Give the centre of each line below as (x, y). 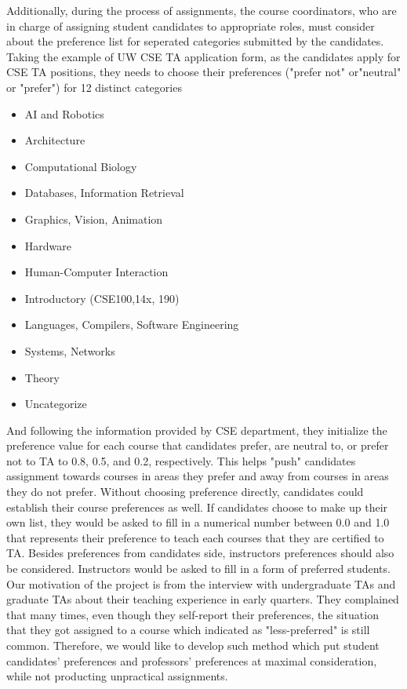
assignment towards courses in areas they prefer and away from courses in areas (198, 476)
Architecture (55, 140)
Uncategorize (56, 404)
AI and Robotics (64, 113)
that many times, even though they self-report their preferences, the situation (193, 614)
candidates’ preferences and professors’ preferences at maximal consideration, (192, 660)
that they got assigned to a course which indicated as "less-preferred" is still (188, 630)
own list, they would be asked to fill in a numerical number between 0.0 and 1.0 (198, 522)
